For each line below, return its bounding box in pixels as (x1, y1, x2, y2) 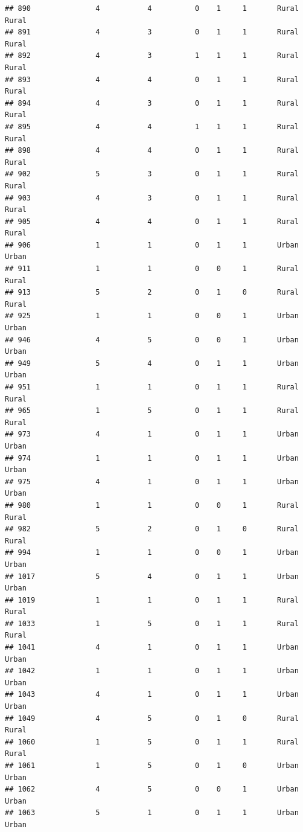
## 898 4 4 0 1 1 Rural (5, 146, 299, 155)
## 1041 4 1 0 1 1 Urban (5, 643, 299, 652)
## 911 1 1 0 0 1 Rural (5, 264, 299, 274)
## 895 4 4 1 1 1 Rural (5, 122, 299, 131)
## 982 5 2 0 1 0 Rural (5, 525, 299, 534)
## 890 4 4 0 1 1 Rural (5, 4, 299, 13)
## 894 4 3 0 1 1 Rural (5, 98, 299, 107)
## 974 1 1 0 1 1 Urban (5, 453, 299, 462)
